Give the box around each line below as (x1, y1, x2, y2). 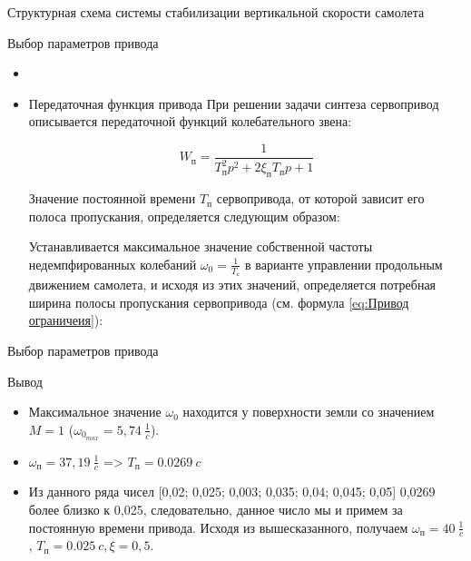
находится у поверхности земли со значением (182, 402, 435, 421)
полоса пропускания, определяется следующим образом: (28, 206, 340, 225)
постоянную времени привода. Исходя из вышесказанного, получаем (28, 517, 408, 536)
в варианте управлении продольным (244, 254, 443, 273)
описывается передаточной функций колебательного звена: (28, 112, 352, 131)
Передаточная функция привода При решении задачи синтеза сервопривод (28, 93, 439, 113)
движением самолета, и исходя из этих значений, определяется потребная (28, 275, 437, 294)
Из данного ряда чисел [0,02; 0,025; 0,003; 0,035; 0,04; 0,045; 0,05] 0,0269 (28, 482, 436, 501)
